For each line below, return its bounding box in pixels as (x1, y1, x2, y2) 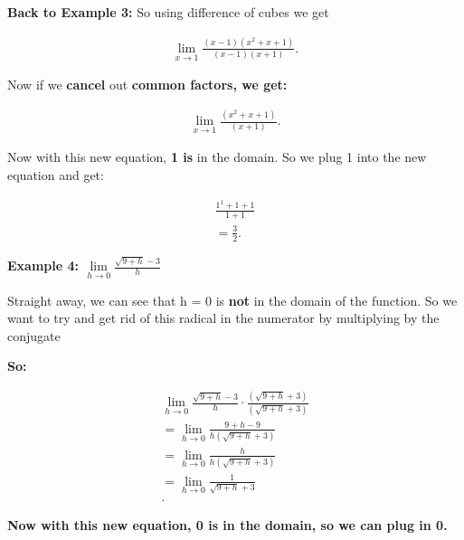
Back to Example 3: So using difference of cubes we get (7, 3, 329, 21)
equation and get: (7, 165, 104, 184)
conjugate (7, 326, 61, 345)
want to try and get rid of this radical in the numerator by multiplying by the (7, 308, 440, 327)
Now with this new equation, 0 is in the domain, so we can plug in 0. (7, 515, 448, 534)
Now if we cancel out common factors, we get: (7, 75, 288, 94)
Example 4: (7, 256, 79, 275)
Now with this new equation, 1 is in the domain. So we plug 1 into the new (7, 147, 427, 166)
